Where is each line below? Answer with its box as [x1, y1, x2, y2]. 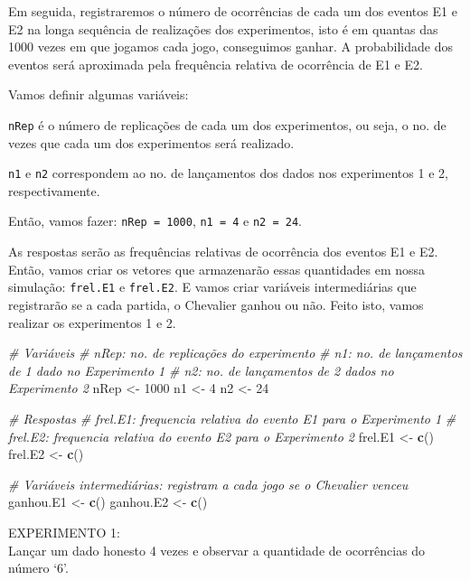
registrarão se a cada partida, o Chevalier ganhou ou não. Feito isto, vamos [8, 295, 424, 313]
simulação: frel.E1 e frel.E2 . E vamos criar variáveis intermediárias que [8, 277, 417, 296]
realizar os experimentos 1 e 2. [8, 313, 176, 332]
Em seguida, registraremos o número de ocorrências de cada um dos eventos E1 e [8, 2, 457, 20]
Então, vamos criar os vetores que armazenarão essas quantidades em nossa [8, 259, 426, 278]
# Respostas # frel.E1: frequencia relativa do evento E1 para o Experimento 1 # [8, 408, 456, 427]
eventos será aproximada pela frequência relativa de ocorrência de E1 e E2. [8, 54, 423, 73]
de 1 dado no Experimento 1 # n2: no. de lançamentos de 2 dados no [8, 360, 394, 379]
